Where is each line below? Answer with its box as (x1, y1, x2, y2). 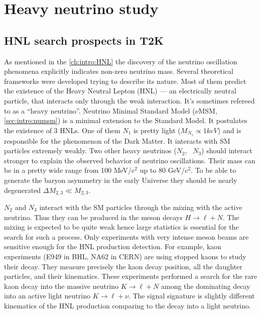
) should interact (201, 145, 252, 156)
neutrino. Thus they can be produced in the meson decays (4, 212, 183, 222)
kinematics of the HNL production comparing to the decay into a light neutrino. (4, 300, 251, 310)
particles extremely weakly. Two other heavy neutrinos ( (4, 145, 177, 156)
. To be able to (191, 165, 236, 175)
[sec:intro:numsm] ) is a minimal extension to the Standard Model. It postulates (4, 115, 247, 126)
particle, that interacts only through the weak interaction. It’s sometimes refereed (4, 95, 255, 106)
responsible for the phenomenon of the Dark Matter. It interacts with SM (4, 135, 230, 146)
